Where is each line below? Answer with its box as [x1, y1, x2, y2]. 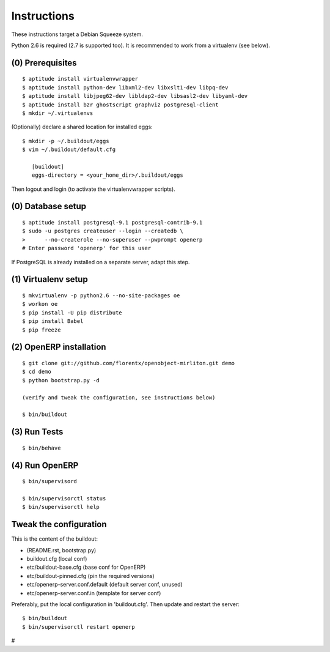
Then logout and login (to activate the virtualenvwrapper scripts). [11, 185, 175, 193]
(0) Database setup [11, 201, 87, 212]
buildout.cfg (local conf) [26, 555, 87, 562]
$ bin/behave [22, 444, 61, 451]
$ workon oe [22, 300, 58, 308]
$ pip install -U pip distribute [22, 309, 122, 316]
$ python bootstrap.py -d [22, 377, 100, 383]
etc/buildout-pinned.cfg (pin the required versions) [26, 572, 155, 579]
